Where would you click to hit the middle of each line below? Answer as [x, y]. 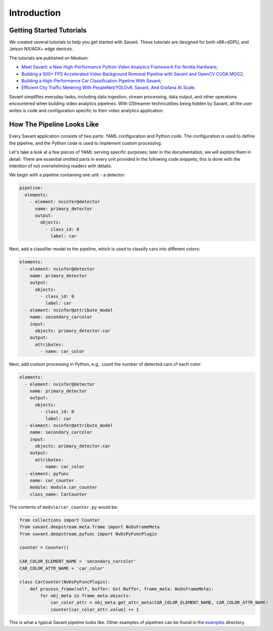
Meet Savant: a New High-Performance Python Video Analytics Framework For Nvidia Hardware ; [120, 67]
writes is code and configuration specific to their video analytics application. [87, 110]
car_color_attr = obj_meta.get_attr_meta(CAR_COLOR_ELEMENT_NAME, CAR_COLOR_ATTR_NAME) [159, 603]
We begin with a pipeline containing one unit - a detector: [67, 175]
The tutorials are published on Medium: [49, 58]
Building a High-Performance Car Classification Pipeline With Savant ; [91, 81]
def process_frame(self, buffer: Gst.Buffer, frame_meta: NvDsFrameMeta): [122, 589]
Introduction [35, 13]
